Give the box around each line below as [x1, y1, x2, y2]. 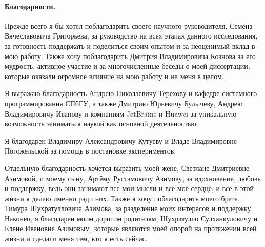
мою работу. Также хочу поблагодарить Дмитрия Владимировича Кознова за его [5, 50, 256, 61]
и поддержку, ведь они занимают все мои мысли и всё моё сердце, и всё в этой [5, 183, 254, 194]
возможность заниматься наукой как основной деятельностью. [5, 118, 198, 129]
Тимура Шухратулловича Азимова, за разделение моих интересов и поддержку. [5, 203, 253, 214]
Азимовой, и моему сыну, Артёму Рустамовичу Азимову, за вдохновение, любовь [5, 173, 261, 183]
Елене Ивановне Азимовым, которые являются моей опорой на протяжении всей [5, 223, 257, 234]
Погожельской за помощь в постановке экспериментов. [5, 145, 176, 156]
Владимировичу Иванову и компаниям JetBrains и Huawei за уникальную [5, 108, 237, 119]
